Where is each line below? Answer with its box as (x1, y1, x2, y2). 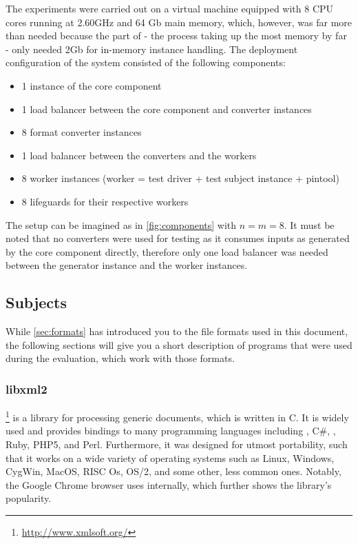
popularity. (6, 491, 52, 505)
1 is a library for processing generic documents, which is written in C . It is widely (6, 408, 349, 424)
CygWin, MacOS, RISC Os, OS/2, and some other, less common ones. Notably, (6, 464, 341, 478)
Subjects (6, 292, 67, 313)
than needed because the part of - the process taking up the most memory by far (6, 28, 347, 43)
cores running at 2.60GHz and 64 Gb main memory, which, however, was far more (6, 14, 352, 29)
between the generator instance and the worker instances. (6, 258, 248, 272)
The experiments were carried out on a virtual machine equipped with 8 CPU (6, 1, 334, 15)
